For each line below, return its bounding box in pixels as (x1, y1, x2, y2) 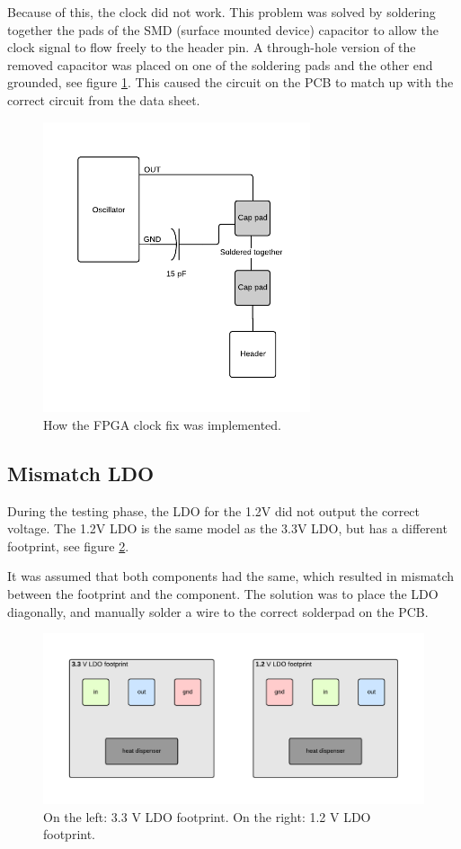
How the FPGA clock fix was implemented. (43, 415, 281, 433)
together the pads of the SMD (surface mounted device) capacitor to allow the (7, 20, 439, 39)
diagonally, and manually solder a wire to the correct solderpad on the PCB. (7, 602, 429, 621)
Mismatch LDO (7, 459, 155, 487)
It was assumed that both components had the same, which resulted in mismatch (7, 567, 455, 585)
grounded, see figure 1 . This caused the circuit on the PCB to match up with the (7, 73, 454, 92)
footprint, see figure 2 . (7, 536, 129, 555)
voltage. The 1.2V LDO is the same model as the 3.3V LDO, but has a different (7, 519, 448, 538)
